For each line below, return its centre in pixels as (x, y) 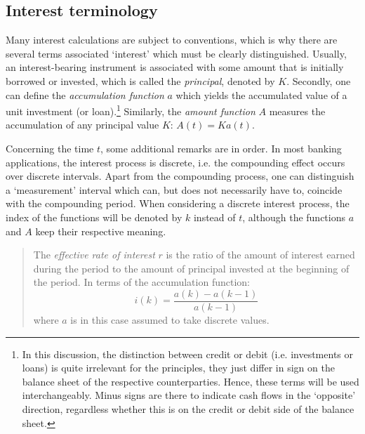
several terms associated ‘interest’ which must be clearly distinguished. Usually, (176, 53)
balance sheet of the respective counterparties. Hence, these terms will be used (191, 381)
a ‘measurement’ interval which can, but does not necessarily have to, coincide (174, 189)
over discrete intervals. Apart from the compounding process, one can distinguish (180, 176)
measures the (297, 111)
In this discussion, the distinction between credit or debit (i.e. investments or (187, 354)
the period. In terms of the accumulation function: (141, 282)
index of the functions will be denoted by (94, 217)
